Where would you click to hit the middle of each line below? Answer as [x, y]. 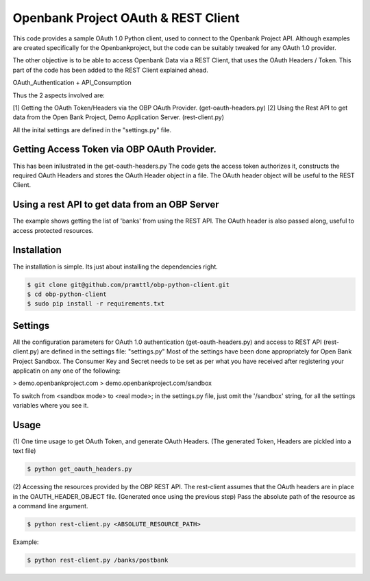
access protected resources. [53, 230]
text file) [24, 451]
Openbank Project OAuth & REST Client [126, 18]
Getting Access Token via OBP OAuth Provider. [115, 150]
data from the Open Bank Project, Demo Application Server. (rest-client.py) [119, 117]
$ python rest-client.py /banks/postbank [98, 560]
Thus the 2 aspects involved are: [59, 95]
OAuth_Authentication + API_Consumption [72, 83]
